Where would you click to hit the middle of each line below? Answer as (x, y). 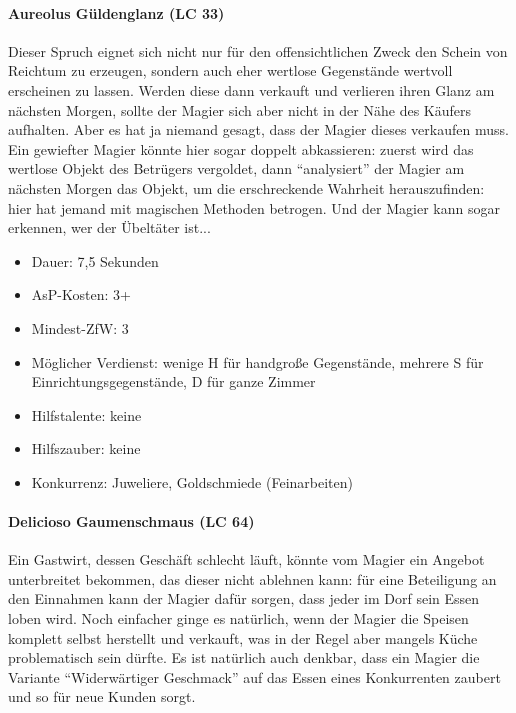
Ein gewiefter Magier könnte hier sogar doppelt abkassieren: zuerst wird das (241, 148)
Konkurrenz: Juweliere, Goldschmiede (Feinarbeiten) (192, 481)
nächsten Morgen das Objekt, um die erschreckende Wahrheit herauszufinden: (246, 187)
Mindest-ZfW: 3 (80, 327)
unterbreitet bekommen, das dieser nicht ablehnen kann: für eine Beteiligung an (252, 578)
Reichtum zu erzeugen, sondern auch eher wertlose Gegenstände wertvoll (230, 70)
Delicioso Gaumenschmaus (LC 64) (131, 521)
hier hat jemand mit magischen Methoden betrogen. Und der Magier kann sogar (254, 207)
